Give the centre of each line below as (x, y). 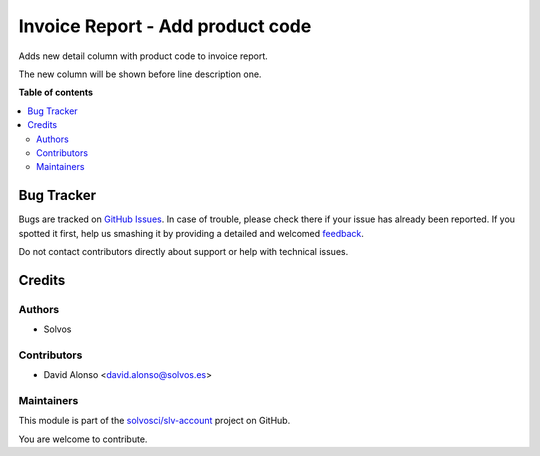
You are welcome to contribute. (83, 439)
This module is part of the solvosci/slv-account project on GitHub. (154, 421)
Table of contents (56, 92)
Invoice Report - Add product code (165, 26)
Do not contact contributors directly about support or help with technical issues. (183, 251)
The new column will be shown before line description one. (140, 74)
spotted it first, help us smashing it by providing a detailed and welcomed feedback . (191, 233)
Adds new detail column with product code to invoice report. (143, 56)
